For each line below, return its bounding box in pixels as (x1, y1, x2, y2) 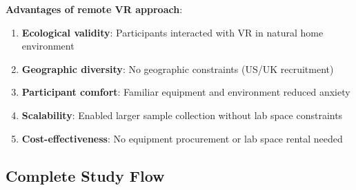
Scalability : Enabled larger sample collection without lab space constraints (21, 107, 343, 122)
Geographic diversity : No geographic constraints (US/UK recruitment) (21, 61, 334, 76)
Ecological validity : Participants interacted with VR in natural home (21, 25, 324, 39)
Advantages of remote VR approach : (6, 2, 183, 16)
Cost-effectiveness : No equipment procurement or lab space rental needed (21, 131, 343, 145)
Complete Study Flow (6, 165, 165, 186)
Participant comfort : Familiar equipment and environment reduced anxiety (21, 85, 350, 99)
